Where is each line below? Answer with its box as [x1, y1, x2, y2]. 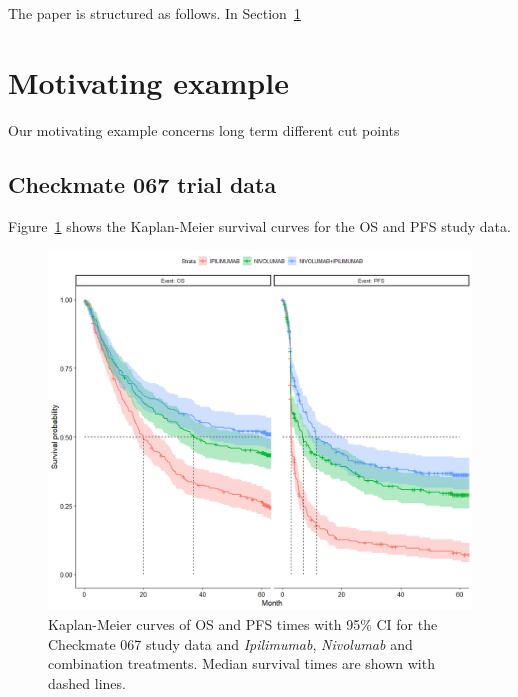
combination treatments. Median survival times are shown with [48, 653, 435, 674]
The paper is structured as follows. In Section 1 [8, 3, 301, 23]
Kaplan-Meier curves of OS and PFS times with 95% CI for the [48, 613, 438, 634]
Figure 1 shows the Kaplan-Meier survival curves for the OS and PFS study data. [8, 215, 511, 236]
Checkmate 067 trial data [8, 168, 277, 199]
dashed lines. [48, 672, 126, 693]
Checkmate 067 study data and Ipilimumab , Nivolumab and [48, 633, 413, 654]
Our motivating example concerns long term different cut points [8, 119, 400, 140]
